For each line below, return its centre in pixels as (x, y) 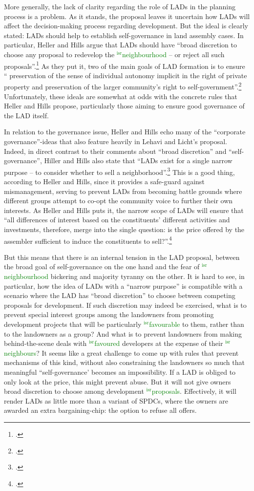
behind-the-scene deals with (45, 343)
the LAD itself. (26, 115)
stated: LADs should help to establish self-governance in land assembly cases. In (124, 35)
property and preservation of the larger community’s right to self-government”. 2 (123, 86)
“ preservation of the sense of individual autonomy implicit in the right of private (126, 75)
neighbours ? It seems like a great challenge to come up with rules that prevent (121, 352)
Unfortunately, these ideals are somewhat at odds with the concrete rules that (121, 96)
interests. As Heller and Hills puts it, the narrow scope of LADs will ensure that (124, 210)
